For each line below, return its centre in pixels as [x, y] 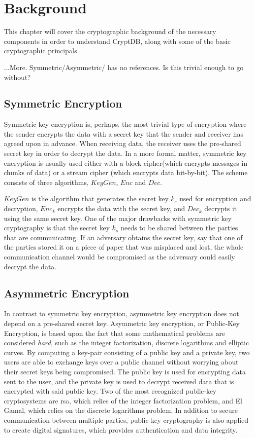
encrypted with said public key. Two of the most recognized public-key [110, 391]
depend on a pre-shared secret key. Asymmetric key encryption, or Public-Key [122, 323]
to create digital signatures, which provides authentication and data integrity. [121, 429]
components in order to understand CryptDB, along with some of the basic [117, 41]
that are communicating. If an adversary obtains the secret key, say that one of [123, 237]
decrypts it [221, 208]
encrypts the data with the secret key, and [121, 208]
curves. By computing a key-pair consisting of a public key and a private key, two [127, 352]
